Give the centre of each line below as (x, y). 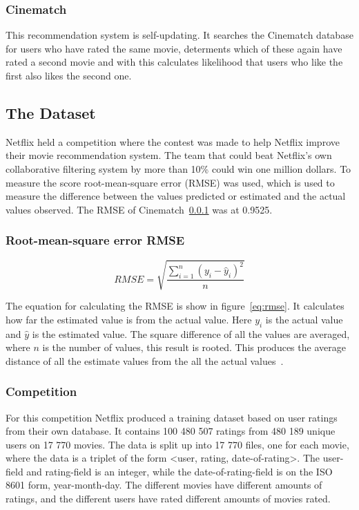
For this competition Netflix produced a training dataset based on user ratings (172, 417)
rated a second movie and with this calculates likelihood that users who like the (174, 62)
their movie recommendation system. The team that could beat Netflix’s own (169, 155)
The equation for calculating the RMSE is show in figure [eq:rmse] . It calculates (175, 306)
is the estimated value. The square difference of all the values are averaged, (191, 333)
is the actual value (304, 319)
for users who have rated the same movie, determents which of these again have (174, 48)
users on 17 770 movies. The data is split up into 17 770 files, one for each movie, (177, 444)
